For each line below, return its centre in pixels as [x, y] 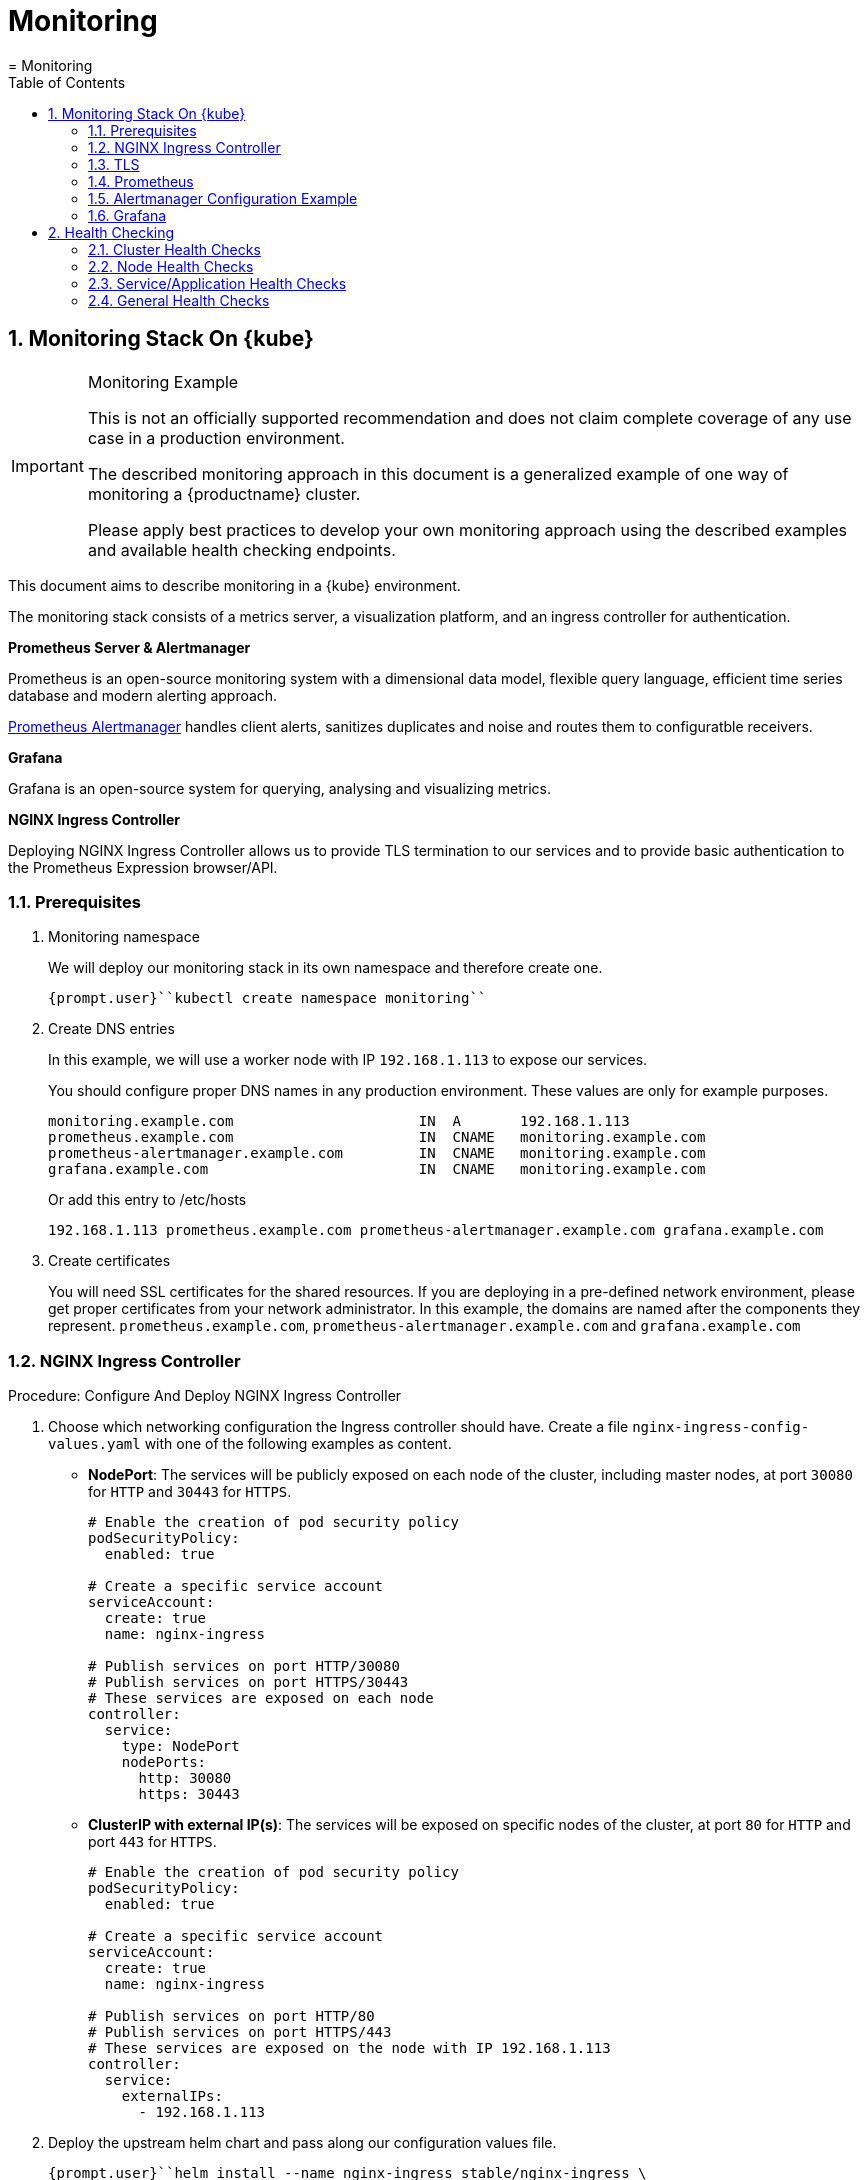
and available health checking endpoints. [241, 549]
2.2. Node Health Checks [171, 266]
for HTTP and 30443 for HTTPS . [190, 1492]
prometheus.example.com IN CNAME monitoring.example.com [377, 1137]
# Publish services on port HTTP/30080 [244, 1666]
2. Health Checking [111, 232]
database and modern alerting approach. [143, 695]
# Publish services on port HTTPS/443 [240, 2032]
